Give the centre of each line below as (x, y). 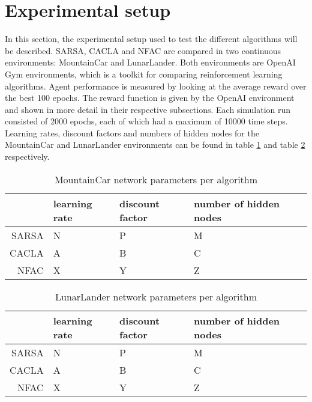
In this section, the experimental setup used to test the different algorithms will (151, 39)
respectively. (27, 157)
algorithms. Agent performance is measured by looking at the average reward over (156, 86)
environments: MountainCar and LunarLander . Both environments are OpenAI (150, 62)
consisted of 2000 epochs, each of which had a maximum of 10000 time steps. (146, 121)
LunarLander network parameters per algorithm (156, 296)
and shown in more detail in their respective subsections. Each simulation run (148, 109)
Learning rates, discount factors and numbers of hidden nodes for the (132, 132)
